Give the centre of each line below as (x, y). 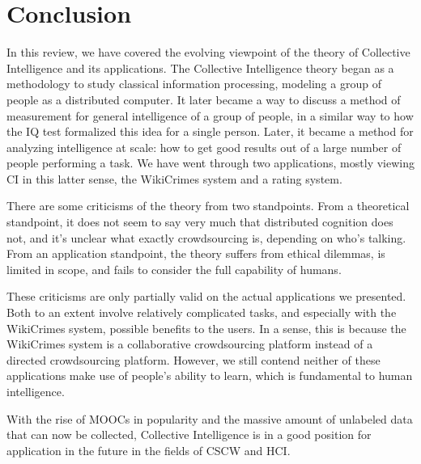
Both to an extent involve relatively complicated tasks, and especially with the (202, 312)
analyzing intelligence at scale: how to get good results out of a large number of (204, 147)
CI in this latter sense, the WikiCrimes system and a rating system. (174, 178)
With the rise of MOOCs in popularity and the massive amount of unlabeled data (210, 418)
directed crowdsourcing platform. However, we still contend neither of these (193, 359)
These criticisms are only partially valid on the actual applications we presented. (206, 296)
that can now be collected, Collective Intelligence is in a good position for (189, 434)
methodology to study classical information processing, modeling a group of (194, 84)
